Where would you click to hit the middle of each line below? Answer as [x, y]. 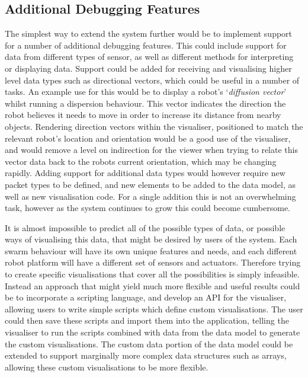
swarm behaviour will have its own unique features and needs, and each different [151, 250]
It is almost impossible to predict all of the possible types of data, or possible [145, 227]
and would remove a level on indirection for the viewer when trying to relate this [151, 150]
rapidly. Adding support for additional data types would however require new [145, 173]
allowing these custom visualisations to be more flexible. [107, 367]
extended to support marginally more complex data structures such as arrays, [146, 355]
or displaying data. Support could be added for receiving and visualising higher [148, 68]
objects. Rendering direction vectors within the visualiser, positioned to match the [154, 126]
